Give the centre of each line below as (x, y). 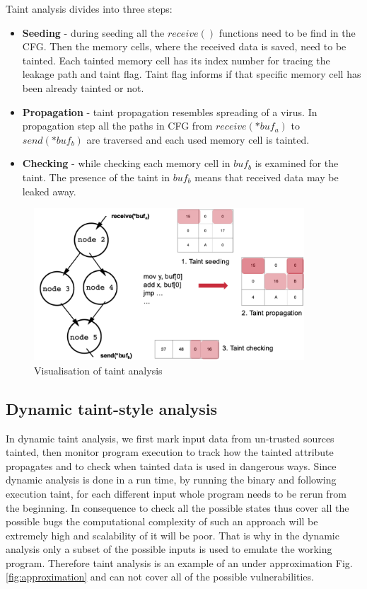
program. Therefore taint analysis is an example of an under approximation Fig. (179, 562)
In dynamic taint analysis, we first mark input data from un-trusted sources (170, 438)
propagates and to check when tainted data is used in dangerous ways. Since (171, 465)
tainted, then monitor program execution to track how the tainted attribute (170, 452)
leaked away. (49, 191)
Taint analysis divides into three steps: (89, 8)
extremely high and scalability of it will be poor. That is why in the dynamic (173, 535)
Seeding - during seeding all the (93, 32)
